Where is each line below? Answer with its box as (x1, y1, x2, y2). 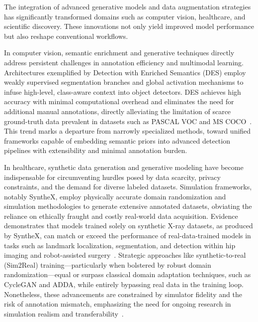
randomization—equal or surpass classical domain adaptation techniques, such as (4, 269, 251, 280)
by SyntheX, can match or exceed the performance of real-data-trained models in (4, 230, 251, 241)
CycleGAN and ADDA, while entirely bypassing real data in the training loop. (4, 279, 244, 290)
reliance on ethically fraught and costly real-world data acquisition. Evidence (4, 210, 238, 221)
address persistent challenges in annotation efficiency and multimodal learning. (4, 57, 244, 67)
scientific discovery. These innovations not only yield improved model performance (4, 21, 254, 31)
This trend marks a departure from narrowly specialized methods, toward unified (4, 126, 251, 136)
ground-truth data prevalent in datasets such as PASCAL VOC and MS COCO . (4, 116, 252, 126)
